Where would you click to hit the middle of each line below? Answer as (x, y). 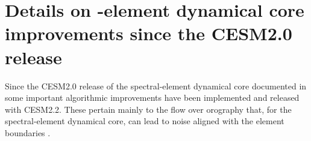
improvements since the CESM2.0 (149, 33)
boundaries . (28, 132)
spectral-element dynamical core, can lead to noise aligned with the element (145, 121)
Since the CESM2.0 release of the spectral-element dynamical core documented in (156, 85)
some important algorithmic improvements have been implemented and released (152, 97)
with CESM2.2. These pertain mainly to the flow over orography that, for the (148, 109)
